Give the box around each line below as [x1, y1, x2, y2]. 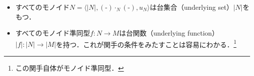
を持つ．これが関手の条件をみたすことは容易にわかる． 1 [56, 38, 236, 49]
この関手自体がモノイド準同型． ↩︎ [15, 63, 124, 73]
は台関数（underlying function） [119, 28, 219, 38]
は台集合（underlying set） [149, 2, 233, 12]
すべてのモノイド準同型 [15, 28, 90, 38]
